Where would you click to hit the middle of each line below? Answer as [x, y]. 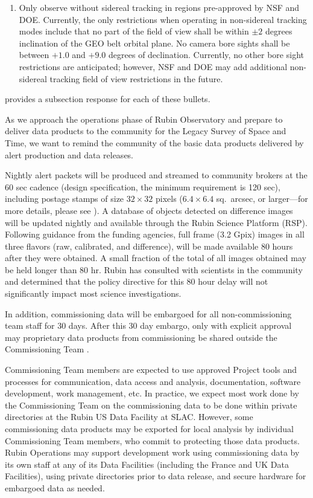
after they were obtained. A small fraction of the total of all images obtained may [156, 258]
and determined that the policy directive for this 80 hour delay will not [137, 281]
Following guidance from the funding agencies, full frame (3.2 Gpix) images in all [155, 234]
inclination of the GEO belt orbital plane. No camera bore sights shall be [154, 43]
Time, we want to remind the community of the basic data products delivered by [154, 142]
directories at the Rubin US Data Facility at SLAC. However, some [129, 417]
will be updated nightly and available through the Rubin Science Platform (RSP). [156, 222]
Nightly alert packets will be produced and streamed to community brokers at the [156, 175]
